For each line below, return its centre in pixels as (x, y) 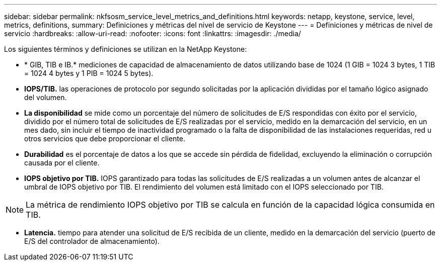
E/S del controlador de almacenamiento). (92, 241)
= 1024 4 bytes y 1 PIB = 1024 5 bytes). (89, 73)
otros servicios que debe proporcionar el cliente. (105, 139)
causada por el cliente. (62, 163)
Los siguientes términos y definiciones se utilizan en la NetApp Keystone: (126, 49)
